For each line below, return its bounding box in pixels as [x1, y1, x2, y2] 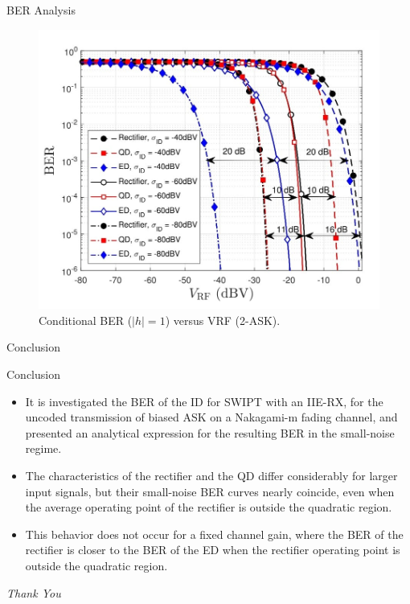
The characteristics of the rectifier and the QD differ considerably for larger [25, 466, 398, 483]
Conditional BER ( [39, 311, 133, 328]
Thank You [6, 584, 61, 601]
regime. [25, 440, 62, 457]
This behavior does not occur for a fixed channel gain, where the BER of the [25, 525, 404, 542]
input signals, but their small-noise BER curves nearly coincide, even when [25, 483, 395, 499]
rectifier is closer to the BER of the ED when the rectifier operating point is [25, 541, 400, 558]
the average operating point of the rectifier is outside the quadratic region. [25, 499, 392, 516]
